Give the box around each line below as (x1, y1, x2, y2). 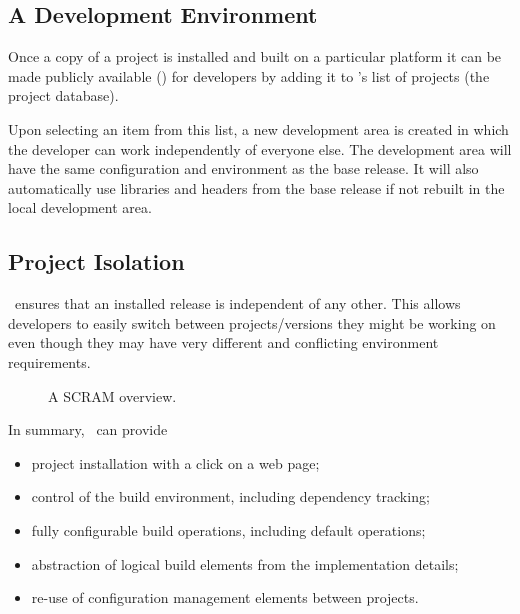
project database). (8, 85, 119, 106)
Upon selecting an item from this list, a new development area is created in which (8, 118, 509, 139)
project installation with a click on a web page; (31, 452, 320, 473)
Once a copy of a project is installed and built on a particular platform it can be (8, 46, 502, 67)
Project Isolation (8, 246, 185, 277)
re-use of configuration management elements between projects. (31, 587, 419, 608)
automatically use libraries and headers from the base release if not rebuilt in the (8, 177, 505, 198)
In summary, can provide (8, 419, 168, 440)
